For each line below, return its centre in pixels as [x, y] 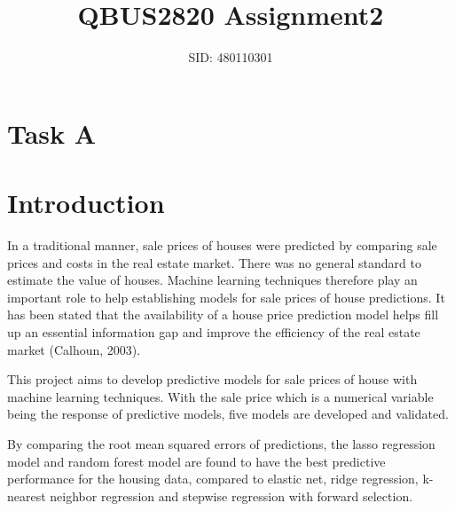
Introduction [86, 203]
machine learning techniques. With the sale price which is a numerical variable [220, 396]
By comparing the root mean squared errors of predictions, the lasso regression [221, 443]
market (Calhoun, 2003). [74, 349]
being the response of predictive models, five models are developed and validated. [228, 414]
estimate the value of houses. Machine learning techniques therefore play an [212, 280]
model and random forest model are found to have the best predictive [196, 461]
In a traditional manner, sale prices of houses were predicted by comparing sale [222, 245]
